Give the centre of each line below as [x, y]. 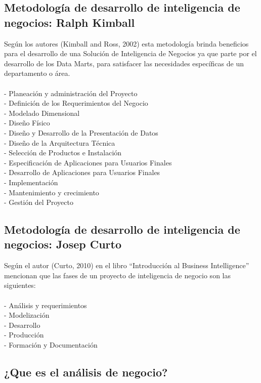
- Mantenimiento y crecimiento [52, 192]
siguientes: [20, 285]
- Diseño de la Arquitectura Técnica [60, 142]
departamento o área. [37, 73]
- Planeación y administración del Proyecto [71, 93]
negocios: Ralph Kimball [70, 22]
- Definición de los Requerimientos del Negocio [76, 103]
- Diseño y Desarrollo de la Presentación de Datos [81, 132]
